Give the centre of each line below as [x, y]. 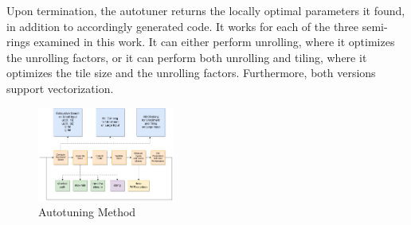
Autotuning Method [87, 212]
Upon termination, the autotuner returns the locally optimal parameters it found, [206, 10]
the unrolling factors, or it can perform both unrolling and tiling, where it [187, 57]
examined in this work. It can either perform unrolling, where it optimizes [214, 42]
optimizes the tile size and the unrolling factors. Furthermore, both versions [191, 73]
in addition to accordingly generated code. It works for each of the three [183, 26]
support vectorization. [60, 88]
